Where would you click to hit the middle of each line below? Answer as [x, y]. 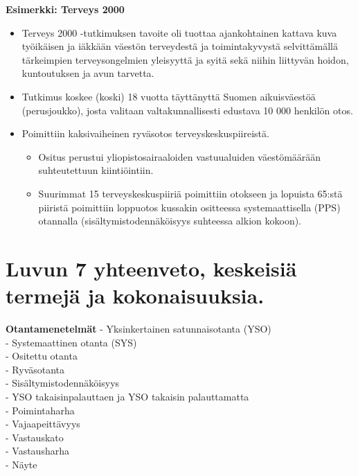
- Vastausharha [37, 451]
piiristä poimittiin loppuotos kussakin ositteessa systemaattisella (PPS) [189, 207]
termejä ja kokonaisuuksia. [135, 296]
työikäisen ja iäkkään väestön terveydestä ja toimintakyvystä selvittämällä [180, 46]
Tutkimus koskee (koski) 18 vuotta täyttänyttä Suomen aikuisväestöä [169, 96]
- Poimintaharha [40, 410]
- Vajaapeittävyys [43, 424]
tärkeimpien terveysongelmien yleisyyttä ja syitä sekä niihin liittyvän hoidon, [185, 59]
